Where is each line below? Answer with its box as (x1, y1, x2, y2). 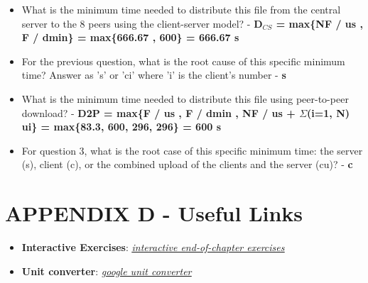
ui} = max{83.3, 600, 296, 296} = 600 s (21, 119, 221, 134)
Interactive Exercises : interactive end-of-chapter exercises (21, 240, 285, 255)
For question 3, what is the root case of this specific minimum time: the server (21, 143, 363, 157)
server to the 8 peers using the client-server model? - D (21, 16, 263, 30)
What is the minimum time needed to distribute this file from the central (21, 2, 341, 16)
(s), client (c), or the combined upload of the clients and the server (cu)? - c (21, 157, 353, 172)
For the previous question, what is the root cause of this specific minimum (21, 53, 345, 68)
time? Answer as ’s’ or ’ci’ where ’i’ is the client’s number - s (21, 67, 286, 82)
